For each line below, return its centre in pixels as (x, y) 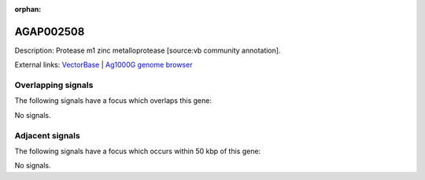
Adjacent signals (47, 135)
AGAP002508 (50, 31)
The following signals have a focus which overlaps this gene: (113, 101)
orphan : (28, 9)
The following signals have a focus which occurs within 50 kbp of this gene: (138, 151)
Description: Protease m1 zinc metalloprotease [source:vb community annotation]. (148, 50)
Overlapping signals (54, 85)
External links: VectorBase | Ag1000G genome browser (103, 65)
